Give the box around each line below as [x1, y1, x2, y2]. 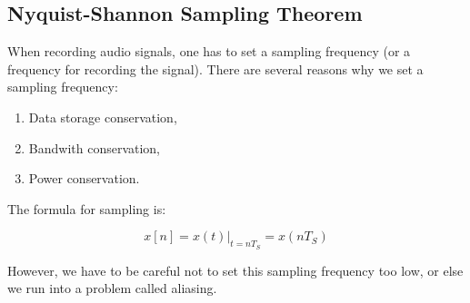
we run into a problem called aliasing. [7, 279, 217, 298]
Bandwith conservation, [28, 138, 161, 157]
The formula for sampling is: [7, 199, 166, 218]
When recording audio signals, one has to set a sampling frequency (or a [7, 42, 411, 61]
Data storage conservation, [28, 107, 177, 126]
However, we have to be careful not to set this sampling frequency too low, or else [7, 260, 464, 279]
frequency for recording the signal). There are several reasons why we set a [7, 59, 424, 78]
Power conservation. [28, 169, 140, 188]
